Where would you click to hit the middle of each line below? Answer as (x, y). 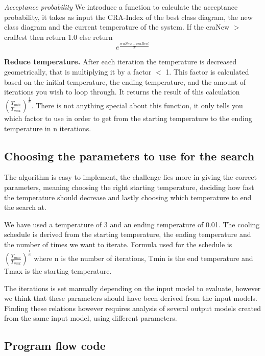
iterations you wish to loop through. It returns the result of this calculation (122, 92)
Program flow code (55, 346)
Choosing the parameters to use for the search (129, 156)
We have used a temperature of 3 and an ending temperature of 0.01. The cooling (132, 224)
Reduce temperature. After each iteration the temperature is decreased (121, 62)
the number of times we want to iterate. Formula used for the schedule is (118, 244)
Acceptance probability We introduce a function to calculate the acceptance (121, 7)
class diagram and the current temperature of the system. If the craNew (117, 27)
